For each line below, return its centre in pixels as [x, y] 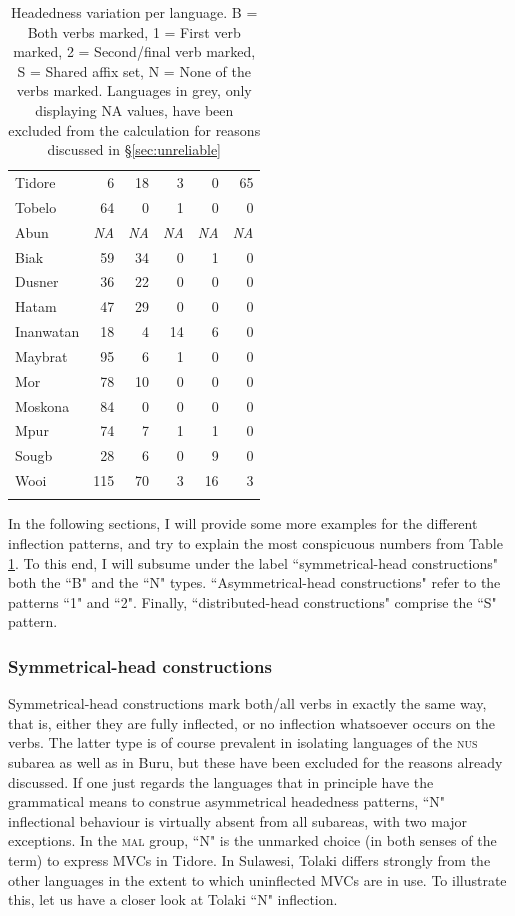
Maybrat [41, 355]
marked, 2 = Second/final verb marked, [134, 51]
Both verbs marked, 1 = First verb [134, 31]
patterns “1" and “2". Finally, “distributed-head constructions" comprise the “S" [252, 601]
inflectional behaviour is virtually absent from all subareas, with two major [238, 820]
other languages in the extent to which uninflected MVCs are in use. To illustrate [257, 879]
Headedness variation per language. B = [134, 12]
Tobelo [36, 206]
